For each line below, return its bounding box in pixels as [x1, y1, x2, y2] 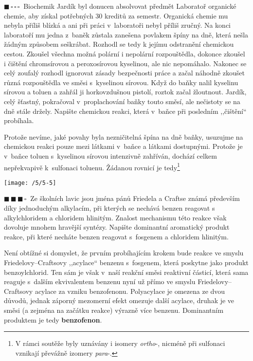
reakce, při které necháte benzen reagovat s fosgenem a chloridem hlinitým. [4, 231, 229, 241]
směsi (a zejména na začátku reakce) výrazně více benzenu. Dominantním [4, 305, 224, 315]
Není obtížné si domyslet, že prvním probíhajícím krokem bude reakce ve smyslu [4, 248, 244, 258]
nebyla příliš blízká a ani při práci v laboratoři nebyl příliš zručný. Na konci [4, 20, 231, 30]
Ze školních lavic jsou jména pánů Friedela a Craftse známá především [30, 193, 240, 203]
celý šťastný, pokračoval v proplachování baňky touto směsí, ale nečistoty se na [4, 96, 240, 106]
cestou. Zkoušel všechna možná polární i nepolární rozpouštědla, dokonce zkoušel [4, 48, 245, 58]
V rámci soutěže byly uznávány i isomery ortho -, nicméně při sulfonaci [15, 338, 225, 348]
